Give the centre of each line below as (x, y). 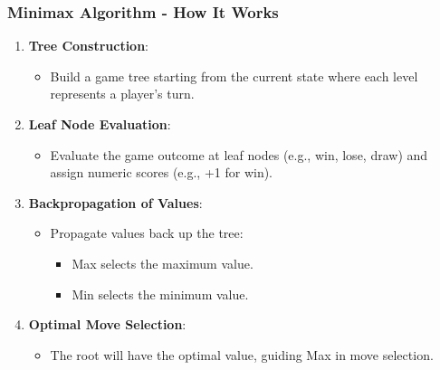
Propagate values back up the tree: (147, 233)
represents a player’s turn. (122, 94)
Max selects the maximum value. (163, 263)
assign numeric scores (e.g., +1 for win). (161, 172)
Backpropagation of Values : (115, 202)
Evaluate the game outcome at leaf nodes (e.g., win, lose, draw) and (239, 154)
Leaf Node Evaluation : (100, 124)
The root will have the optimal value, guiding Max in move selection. (242, 354)
